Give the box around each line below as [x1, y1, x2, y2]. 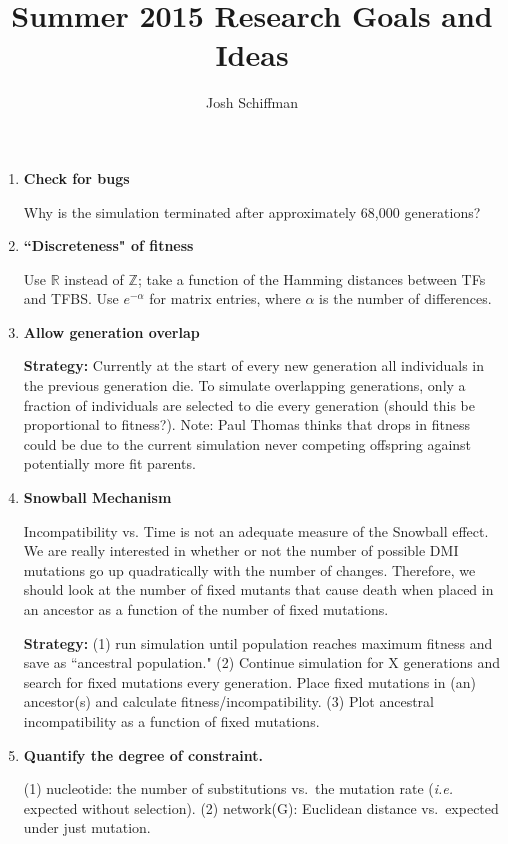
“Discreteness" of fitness [23, 235, 194, 256]
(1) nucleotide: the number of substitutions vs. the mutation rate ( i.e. [23, 778, 454, 799]
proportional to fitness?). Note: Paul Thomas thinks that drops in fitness [23, 414, 470, 435]
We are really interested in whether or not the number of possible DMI [23, 540, 459, 561]
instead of [64, 268, 124, 289]
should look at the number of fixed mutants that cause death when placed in [23, 579, 494, 600]
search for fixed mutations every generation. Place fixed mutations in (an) [23, 671, 476, 692]
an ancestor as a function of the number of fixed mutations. [23, 599, 389, 619]
